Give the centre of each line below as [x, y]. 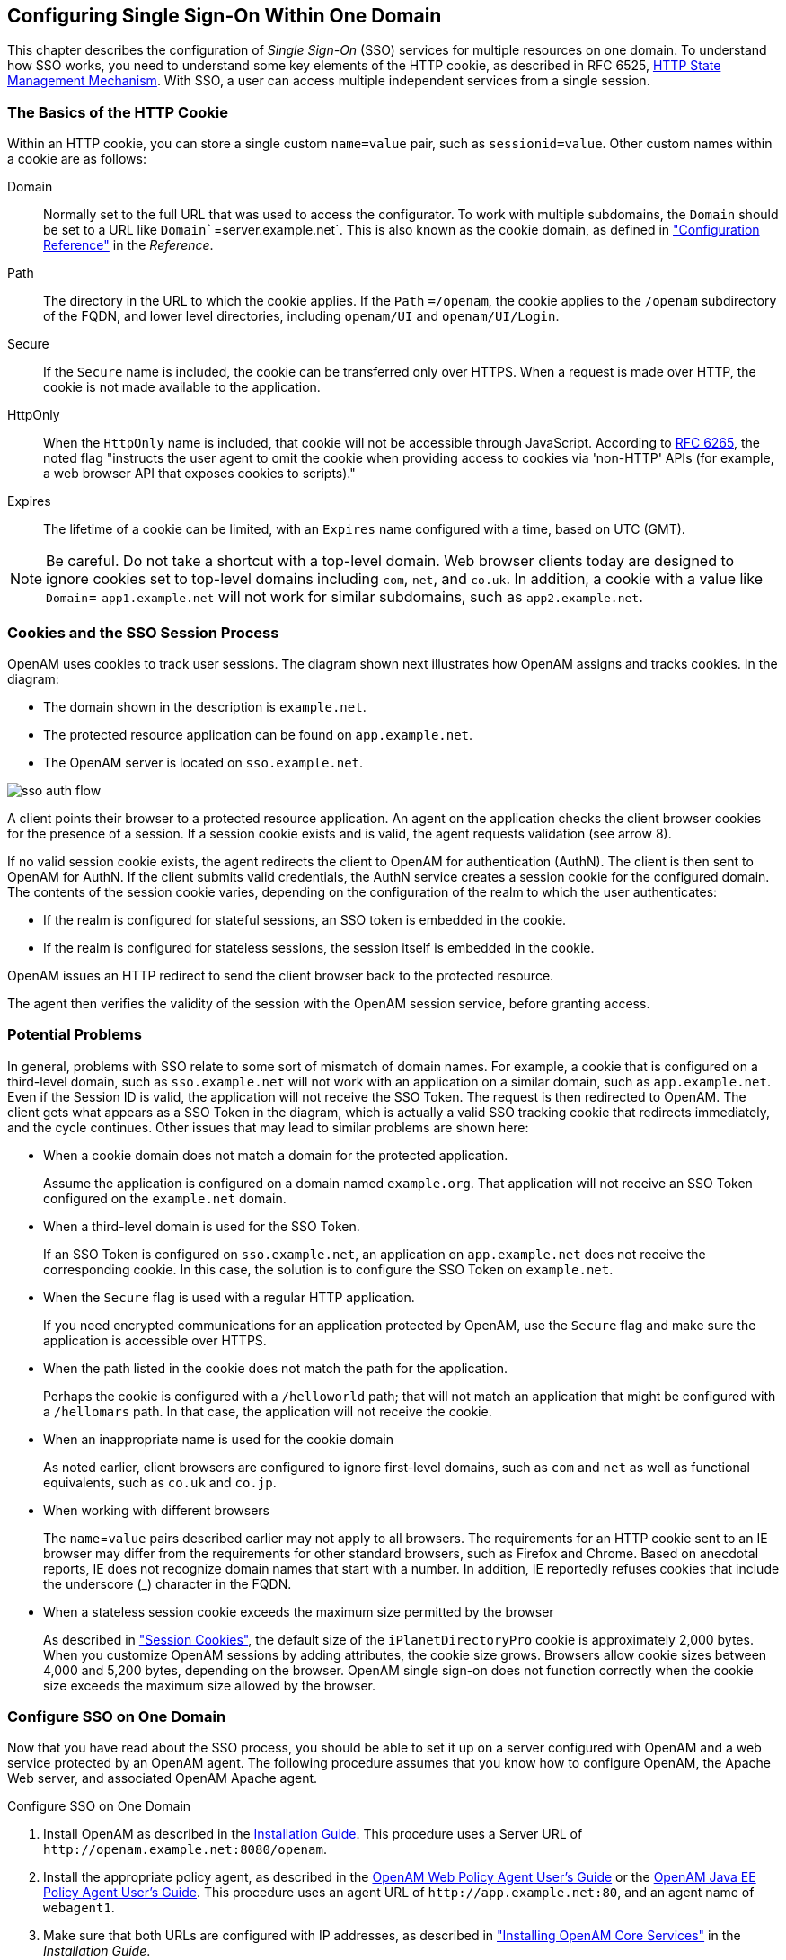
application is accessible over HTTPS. [155, 1340]
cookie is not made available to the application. [182, 387]
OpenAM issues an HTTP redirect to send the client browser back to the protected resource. [281, 975]
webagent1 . [79, 1908]
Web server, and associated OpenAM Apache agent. [163, 1778]
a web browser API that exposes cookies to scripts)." [199, 474]
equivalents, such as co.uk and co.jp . [160, 1482]
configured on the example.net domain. [165, 1198]
